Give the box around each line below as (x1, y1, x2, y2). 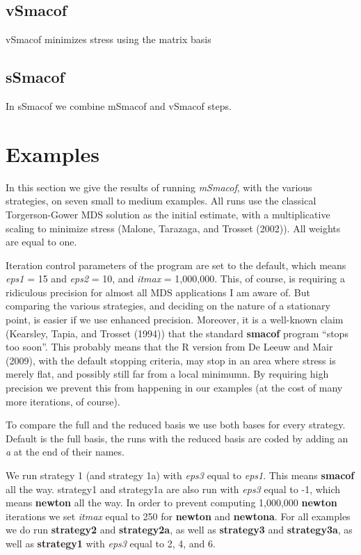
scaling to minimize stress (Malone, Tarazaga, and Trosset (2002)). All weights (6, 220, 341, 235)
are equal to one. (6, 234, 77, 249)
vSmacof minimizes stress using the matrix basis (6, 32, 211, 47)
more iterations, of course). (6, 394, 120, 408)
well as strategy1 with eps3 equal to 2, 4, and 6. (6, 536, 216, 550)
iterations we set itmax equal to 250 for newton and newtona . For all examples (6, 508, 351, 523)
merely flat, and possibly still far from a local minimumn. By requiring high (6, 367, 329, 381)
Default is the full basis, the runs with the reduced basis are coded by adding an (6, 431, 348, 445)
